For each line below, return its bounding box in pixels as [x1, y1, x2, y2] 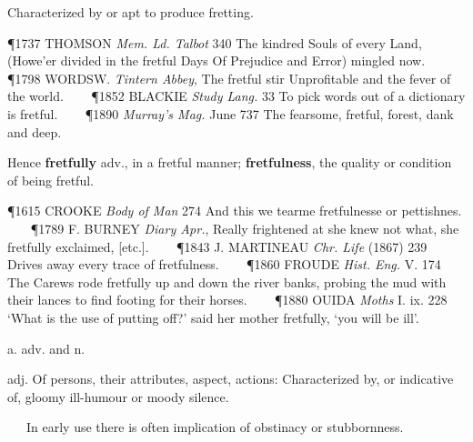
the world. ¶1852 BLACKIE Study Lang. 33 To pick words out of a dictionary [7, 86, 466, 105]
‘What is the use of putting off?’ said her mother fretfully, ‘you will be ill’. [7, 307, 419, 326]
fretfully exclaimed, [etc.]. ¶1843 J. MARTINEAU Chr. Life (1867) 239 [7, 236, 428, 256]
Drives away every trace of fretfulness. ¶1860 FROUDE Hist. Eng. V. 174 [7, 255, 441, 274]
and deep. [7, 122, 62, 141]
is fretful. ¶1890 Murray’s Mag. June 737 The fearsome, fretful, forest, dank [7, 104, 454, 123]
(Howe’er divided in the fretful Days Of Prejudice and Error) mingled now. [7, 51, 426, 70]
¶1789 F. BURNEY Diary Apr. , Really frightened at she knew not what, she [30, 218, 459, 237]
